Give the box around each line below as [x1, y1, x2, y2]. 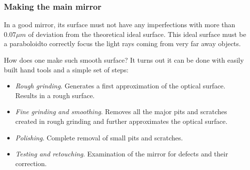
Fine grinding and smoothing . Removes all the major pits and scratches [15, 106, 227, 117]
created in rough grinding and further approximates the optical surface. [15, 116, 228, 126]
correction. [15, 158, 47, 168]
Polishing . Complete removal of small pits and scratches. [15, 132, 183, 142]
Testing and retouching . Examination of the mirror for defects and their [15, 149, 228, 159]
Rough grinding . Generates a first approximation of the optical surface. [15, 81, 226, 91]
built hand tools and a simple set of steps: [4, 64, 129, 74]
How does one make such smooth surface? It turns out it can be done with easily [4, 55, 244, 65]
